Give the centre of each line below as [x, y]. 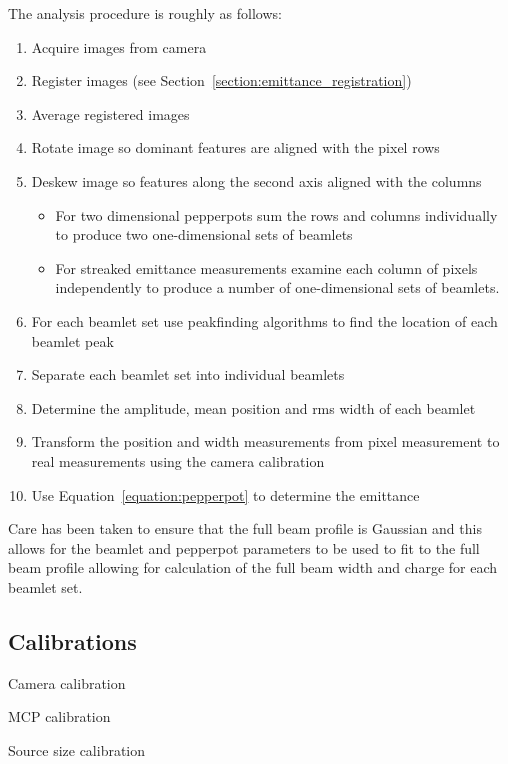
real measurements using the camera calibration [178, 460]
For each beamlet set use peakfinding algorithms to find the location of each [264, 320]
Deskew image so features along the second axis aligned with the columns [256, 180]
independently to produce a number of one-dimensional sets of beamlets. [277, 287]
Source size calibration [77, 749]
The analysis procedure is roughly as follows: [145, 13]
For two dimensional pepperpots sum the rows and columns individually [276, 214]
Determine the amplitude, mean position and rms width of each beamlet [253, 407]
